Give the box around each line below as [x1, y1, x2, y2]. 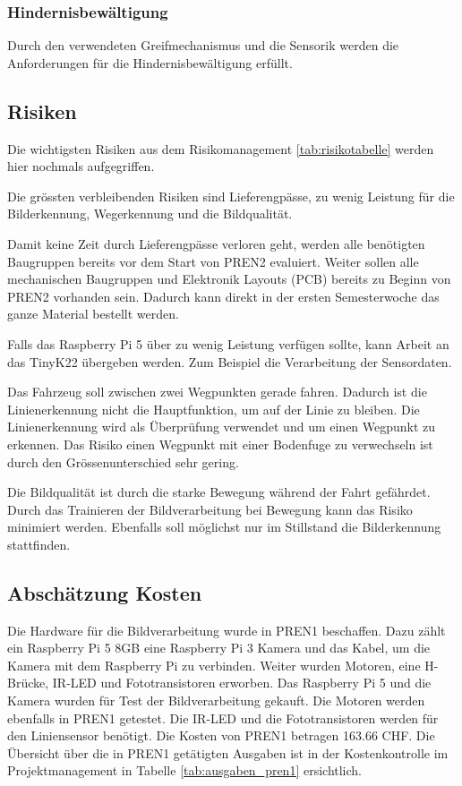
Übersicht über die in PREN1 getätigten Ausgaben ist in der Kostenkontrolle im [7, 743, 449, 762]
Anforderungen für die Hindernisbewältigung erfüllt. [7, 53, 293, 72]
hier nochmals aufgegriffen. [7, 157, 155, 175]
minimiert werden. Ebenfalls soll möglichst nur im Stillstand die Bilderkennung [7, 517, 441, 536]
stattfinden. [7, 534, 71, 553]
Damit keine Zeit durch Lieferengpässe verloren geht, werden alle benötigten [7, 234, 425, 252]
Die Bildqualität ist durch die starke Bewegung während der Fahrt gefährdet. [7, 483, 431, 501]
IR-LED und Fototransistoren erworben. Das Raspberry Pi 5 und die [52, 673, 432, 692]
